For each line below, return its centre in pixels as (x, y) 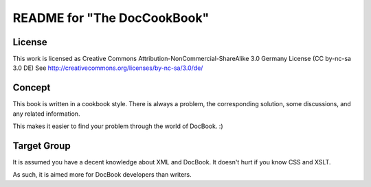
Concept (32, 88)
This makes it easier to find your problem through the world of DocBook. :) (118, 126)
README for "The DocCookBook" (111, 18)
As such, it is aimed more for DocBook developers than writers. (102, 175)
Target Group (42, 146)
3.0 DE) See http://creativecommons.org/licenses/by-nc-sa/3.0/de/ (108, 68)
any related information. (46, 114)
